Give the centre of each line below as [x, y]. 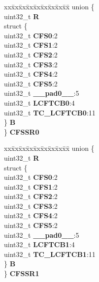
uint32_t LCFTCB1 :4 [39, 244]
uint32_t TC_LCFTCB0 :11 [50, 112]
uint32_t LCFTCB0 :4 [39, 102]
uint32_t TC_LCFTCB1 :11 [50, 254]
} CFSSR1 [22, 273]
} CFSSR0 [22, 131]
